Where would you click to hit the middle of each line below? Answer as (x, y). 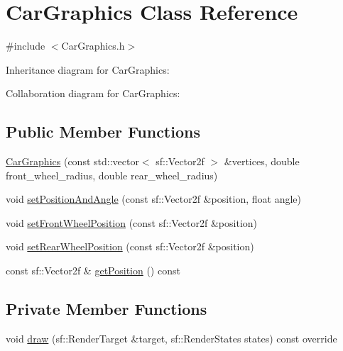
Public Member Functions (103, 132)
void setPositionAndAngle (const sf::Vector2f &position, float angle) (154, 199)
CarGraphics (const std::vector (72, 161)
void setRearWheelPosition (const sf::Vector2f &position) (130, 246)
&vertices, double (262, 161)
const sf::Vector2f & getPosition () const (93, 271)
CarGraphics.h (93, 46)
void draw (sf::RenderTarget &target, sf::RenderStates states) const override (171, 338)
